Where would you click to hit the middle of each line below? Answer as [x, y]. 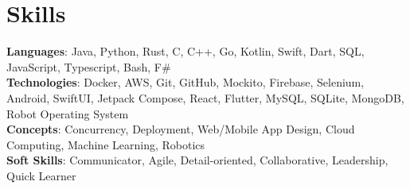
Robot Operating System [68, 113]
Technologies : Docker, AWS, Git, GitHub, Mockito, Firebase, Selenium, [185, 82]
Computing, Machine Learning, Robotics [106, 144]
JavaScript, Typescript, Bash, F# [89, 66]
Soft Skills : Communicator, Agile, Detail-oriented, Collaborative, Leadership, [197, 160]
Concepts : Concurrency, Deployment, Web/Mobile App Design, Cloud [181, 129]
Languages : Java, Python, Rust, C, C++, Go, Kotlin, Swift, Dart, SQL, [185, 51]
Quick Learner [41, 175]
